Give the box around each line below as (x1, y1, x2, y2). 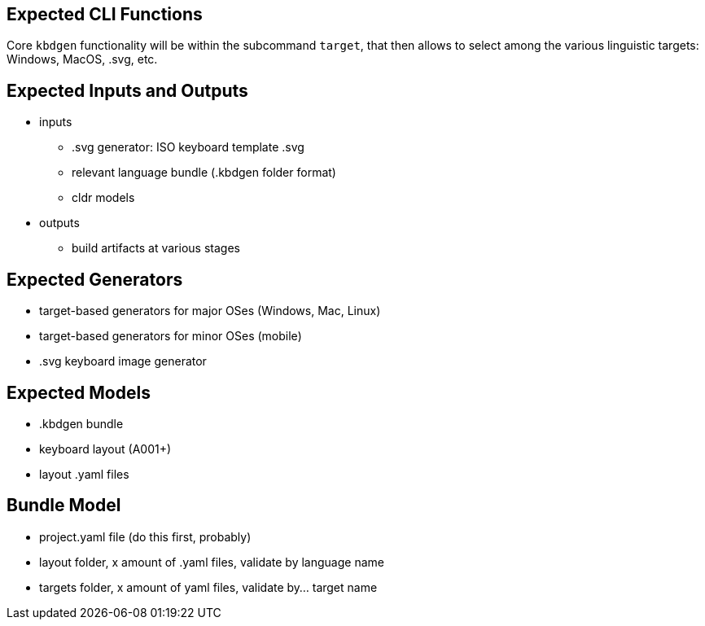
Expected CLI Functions (7, 4, 203, 24)
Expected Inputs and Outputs (7, 80, 248, 101)
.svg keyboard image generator (39, 354, 207, 369)
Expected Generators (7, 269, 183, 290)
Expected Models (7, 382, 151, 403)
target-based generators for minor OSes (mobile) (39, 329, 302, 344)
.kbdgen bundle (39, 416, 124, 431)
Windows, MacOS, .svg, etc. (7, 52, 158, 67)
